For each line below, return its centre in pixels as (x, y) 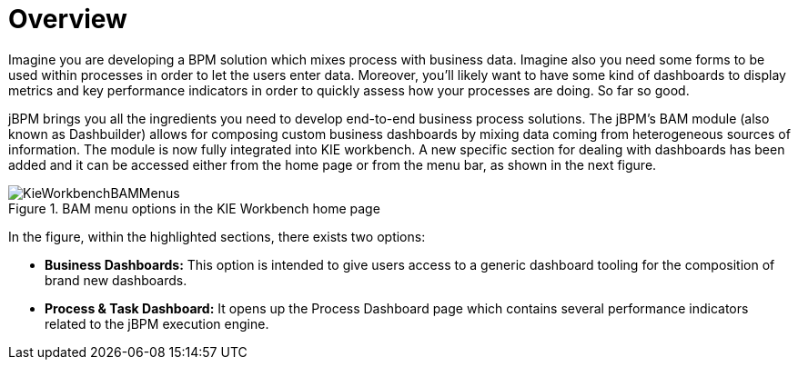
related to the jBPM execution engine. (157, 323)
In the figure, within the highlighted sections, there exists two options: (217, 236)
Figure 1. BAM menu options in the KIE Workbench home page (194, 208)
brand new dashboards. (116, 280)
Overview (68, 19)
